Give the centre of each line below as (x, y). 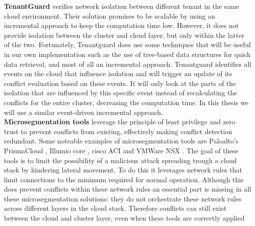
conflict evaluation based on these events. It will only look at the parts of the (120, 83)
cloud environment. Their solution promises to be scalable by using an (110, 15)
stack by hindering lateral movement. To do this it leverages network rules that (123, 170)
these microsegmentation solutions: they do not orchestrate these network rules (123, 198)
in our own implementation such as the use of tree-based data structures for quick (127, 54)
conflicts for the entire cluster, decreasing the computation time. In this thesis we (126, 102)
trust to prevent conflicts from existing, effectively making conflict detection (118, 131)
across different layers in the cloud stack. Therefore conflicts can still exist (115, 208)
